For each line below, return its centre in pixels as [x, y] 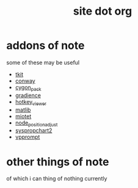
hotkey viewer [31, 102]
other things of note [58, 161]
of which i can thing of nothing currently [57, 179]
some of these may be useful [43, 62]
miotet [23, 116]
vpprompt [27, 137]
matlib [23, 110]
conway [25, 81]
